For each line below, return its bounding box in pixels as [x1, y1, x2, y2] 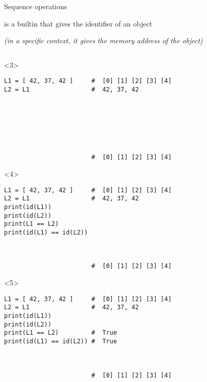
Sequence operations [4, 1, 67, 11]
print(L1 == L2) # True [4, 329, 117, 337]
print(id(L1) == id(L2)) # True [4, 337, 117, 345]
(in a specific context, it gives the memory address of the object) [4, 35, 203, 46]
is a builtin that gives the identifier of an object [4, 18, 153, 28]
